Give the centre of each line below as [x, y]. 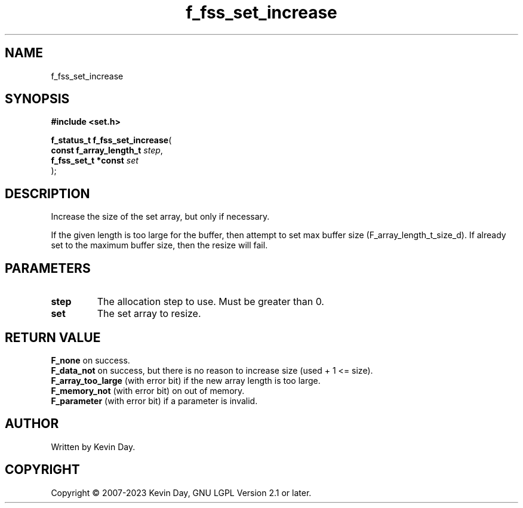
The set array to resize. [149, 314]
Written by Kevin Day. [93, 447]
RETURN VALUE [53, 337]
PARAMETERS [48, 268]
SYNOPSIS [37, 99]
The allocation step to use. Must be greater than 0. [210, 302]
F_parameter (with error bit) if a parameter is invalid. [154, 401]
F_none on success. [90, 360]
